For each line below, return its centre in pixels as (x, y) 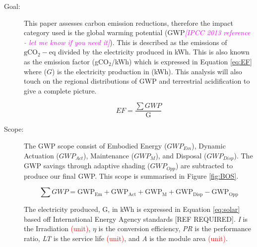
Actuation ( (41, 155)
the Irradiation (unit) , (57, 228)
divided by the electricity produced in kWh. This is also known (154, 52)
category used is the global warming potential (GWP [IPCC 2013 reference (137, 32)
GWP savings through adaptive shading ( (87, 166)
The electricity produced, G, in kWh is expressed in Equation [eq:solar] (132, 209)
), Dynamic (209, 146)
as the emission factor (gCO (66, 61)
